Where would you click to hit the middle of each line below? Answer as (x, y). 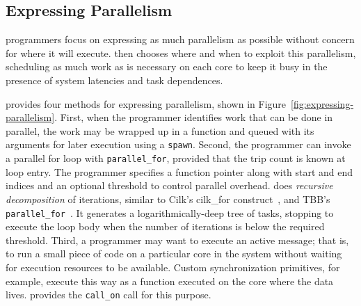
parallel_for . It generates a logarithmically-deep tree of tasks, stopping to (170, 212)
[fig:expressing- (322, 103)
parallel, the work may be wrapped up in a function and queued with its (160, 130)
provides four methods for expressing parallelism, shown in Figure (146, 103)
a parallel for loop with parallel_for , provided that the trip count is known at (176, 158)
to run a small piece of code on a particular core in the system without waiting (174, 253)
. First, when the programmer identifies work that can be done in (194, 117)
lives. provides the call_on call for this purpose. (109, 295)
